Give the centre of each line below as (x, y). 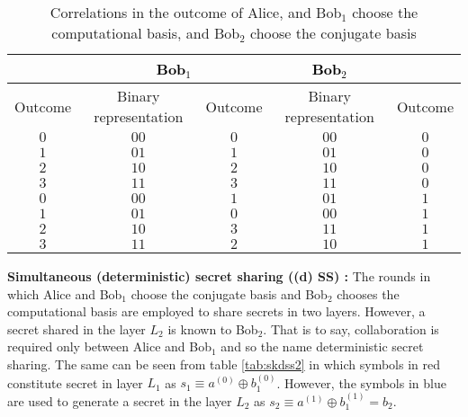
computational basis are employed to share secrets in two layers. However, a (216, 311)
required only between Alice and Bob (109, 346)
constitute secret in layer (75, 382)
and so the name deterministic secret (322, 346)
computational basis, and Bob (146, 33)
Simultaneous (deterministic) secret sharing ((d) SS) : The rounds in (219, 276)
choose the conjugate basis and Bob (229, 293)
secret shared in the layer (76, 328)
